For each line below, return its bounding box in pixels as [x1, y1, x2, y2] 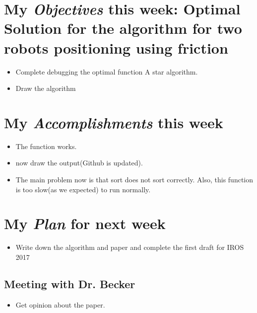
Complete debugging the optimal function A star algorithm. [15, 66, 198, 77]
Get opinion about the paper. [15, 299, 105, 310]
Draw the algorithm [15, 83, 76, 93]
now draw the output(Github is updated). [15, 157, 143, 168]
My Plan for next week [4, 213, 166, 234]
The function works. [15, 141, 77, 151]
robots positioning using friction [4, 37, 228, 58]
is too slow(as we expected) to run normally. [15, 184, 151, 194]
